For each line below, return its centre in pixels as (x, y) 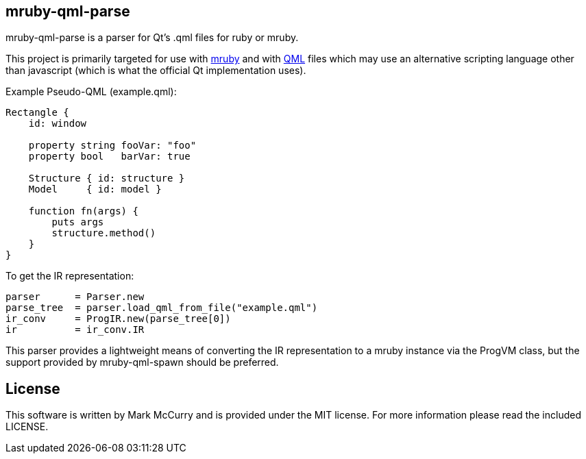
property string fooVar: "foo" (112, 146)
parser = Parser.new (75, 297)
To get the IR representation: (70, 276)
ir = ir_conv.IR (75, 330)
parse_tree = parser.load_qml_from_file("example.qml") (162, 308)
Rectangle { (37, 113)
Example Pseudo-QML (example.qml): (91, 92)
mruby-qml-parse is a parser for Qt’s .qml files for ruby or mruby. (152, 38)
